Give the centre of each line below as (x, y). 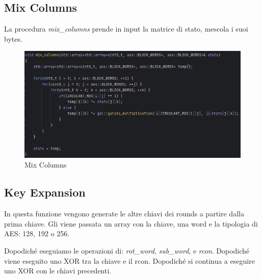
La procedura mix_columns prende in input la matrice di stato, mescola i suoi (126, 29)
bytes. (13, 38)
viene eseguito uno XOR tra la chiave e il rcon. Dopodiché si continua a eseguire (129, 260)
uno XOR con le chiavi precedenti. (58, 271)
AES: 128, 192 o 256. (37, 233)
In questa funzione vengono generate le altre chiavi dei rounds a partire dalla (124, 214)
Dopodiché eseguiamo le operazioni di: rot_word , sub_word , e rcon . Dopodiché (127, 250)
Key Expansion (45, 192)
